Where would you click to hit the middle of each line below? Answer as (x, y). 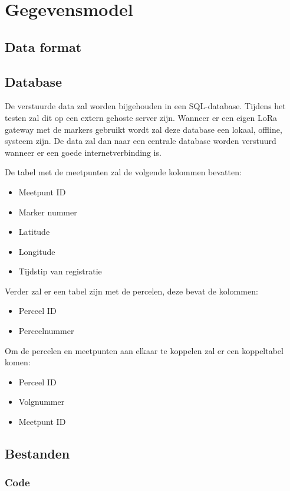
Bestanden (37, 454)
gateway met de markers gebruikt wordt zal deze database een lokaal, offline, (144, 129)
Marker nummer (48, 212)
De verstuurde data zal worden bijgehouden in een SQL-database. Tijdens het (145, 106)
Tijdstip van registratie (60, 271)
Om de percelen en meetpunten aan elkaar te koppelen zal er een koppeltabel (144, 350)
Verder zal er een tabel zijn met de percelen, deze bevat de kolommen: (131, 291)
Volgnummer (42, 402)
